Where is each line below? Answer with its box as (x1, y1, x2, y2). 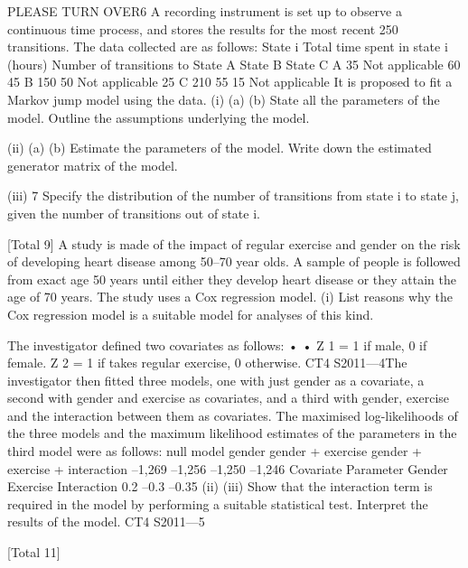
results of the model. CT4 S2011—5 (7, 512, 205, 531)
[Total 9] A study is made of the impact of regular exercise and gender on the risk (7, 234, 461, 253)
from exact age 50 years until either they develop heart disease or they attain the (7, 269, 456, 288)
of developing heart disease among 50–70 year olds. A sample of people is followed (7, 252, 461, 271)
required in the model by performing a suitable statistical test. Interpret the (7, 494, 428, 513)
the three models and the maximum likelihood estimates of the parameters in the (7, 424, 457, 442)
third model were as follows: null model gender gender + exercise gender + (7, 442, 422, 461)
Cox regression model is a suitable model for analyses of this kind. (7, 304, 374, 323)
